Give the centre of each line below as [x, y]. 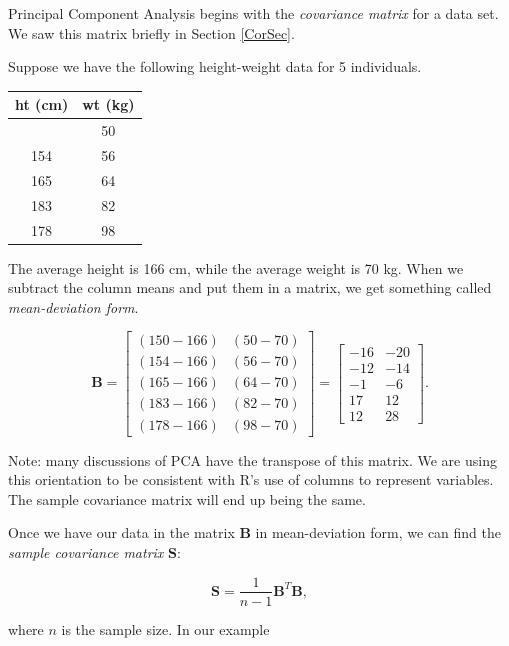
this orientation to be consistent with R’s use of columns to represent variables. [251, 479]
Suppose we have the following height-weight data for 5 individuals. [215, 66]
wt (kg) [108, 104]
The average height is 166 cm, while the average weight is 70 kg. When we [236, 267]
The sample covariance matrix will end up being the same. [187, 498]
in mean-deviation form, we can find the [378, 532]
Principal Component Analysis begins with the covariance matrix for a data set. [253, 13]
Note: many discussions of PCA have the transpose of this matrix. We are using [252, 459]
